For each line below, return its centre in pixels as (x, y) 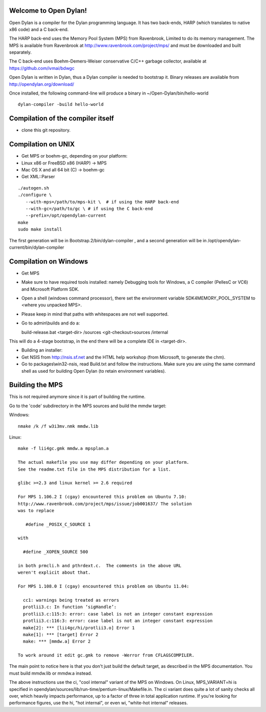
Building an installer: (42, 350)
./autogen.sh (33, 188)
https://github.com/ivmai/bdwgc (42, 68)
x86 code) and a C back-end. (39, 29)
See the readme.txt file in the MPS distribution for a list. (95, 469)
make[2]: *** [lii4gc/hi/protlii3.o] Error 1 (79, 628)
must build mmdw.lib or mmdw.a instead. (50, 673)
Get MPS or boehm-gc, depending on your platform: (74, 156)
